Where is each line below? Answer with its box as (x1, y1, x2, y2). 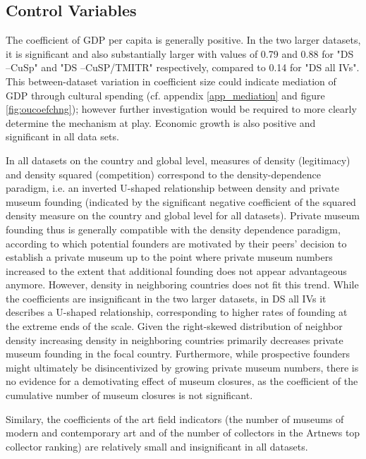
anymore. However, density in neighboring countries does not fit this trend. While (6, 277, 359, 292)
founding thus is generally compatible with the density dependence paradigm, (6, 221, 341, 236)
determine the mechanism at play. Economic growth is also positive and (6, 115, 316, 130)
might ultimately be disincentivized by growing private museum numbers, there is (6, 360, 359, 374)
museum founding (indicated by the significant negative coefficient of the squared (6, 194, 356, 209)
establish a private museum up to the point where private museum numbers (6, 250, 333, 264)
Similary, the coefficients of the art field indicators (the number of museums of (6, 411, 344, 426)
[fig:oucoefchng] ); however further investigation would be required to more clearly (6, 102, 357, 116)
